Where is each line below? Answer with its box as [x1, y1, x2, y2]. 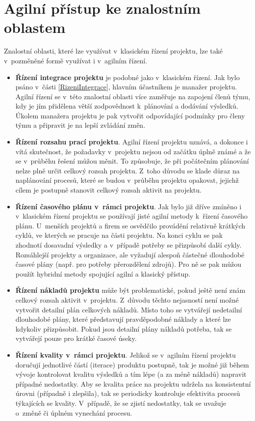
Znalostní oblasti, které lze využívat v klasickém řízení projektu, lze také [4, 46, 223, 56]
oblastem [4, 17, 66, 37]
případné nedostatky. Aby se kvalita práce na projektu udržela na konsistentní [15, 378, 251, 389]
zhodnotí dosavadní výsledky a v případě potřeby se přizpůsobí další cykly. [15, 240, 242, 250]
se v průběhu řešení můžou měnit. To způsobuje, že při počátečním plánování [15, 156, 249, 166]
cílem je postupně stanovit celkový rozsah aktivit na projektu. [15, 185, 202, 195]
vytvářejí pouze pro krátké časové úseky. [15, 333, 137, 343]
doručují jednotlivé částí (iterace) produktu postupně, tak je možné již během [15, 359, 249, 369]
